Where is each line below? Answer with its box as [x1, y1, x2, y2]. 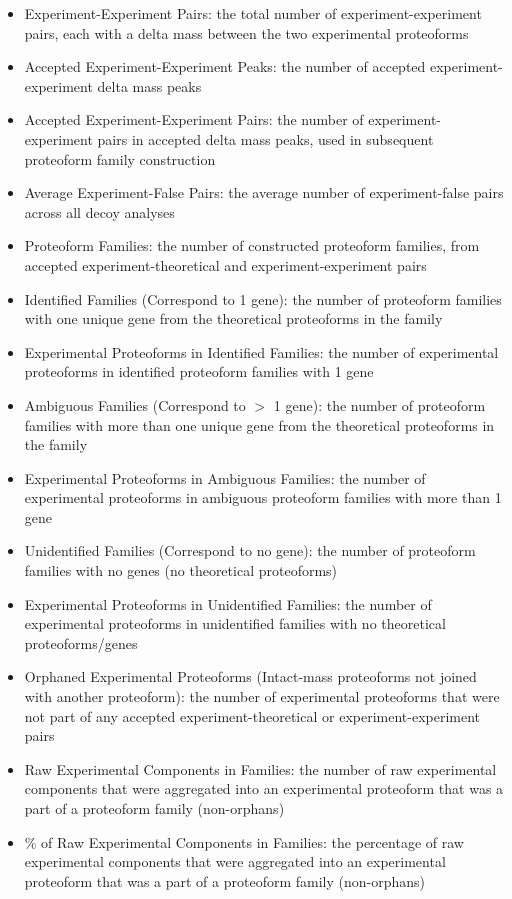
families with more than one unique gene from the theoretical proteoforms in [24, 414, 495, 435]
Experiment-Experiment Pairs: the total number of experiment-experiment [24, 3, 482, 23]
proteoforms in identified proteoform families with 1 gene [24, 361, 374, 382]
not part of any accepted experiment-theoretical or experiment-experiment [24, 705, 481, 726]
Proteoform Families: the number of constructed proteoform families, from [24, 235, 480, 256]
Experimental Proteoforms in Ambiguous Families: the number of [24, 467, 426, 488]
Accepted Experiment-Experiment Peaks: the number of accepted [24, 56, 426, 77]
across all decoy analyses [24, 201, 175, 222]
